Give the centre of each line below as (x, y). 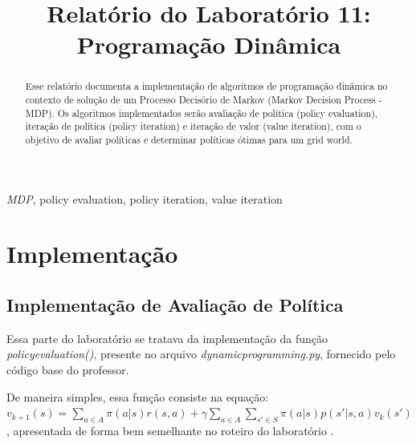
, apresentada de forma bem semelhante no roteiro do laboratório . (170, 430)
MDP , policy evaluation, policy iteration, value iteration (145, 198)
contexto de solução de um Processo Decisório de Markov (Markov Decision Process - (204, 100)
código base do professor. (68, 369)
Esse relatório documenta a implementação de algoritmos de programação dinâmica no (206, 86)
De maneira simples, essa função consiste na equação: (138, 396)
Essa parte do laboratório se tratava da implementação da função (167, 338)
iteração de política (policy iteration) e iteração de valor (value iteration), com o (193, 126)
